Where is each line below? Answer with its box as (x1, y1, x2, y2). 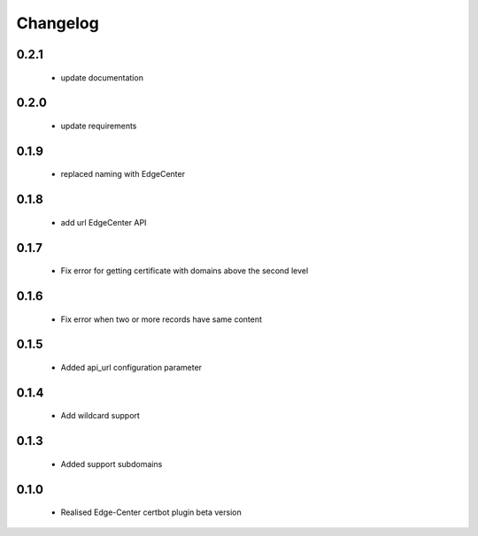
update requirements (60, 120, 137, 131)
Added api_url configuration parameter (60, 363, 203, 372)
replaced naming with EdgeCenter (60, 169, 186, 180)
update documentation (60, 72, 143, 83)
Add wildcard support (60, 410, 141, 421)
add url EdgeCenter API (60, 217, 147, 227)
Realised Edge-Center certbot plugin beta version (60, 507, 243, 517)
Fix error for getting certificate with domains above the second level (60, 265, 309, 276)
